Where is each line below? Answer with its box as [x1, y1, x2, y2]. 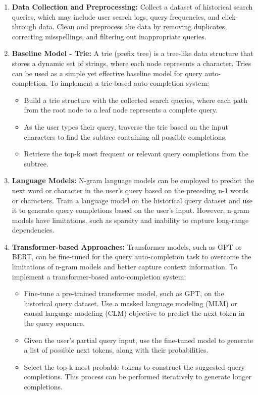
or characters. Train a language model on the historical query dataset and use [12, 195, 252, 205]
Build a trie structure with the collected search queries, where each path [24, 94, 247, 105]
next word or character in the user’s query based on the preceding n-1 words [12, 185, 248, 195]
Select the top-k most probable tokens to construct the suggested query [24, 361, 245, 372]
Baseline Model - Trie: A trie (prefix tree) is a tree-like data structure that [12, 48, 253, 59]
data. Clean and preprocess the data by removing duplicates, [38, 21, 227, 32]
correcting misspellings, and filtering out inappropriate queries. [12, 31, 207, 41]
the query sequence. [24, 318, 85, 328]
